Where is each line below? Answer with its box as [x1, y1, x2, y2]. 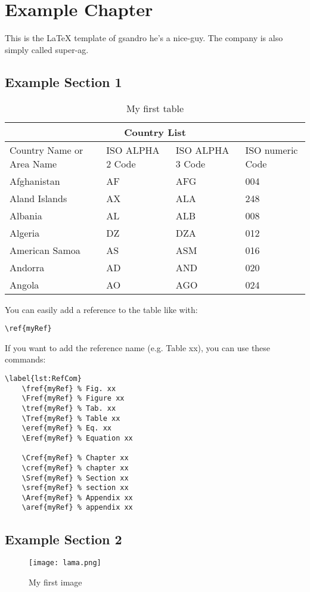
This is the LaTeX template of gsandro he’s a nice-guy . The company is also [5, 32, 283, 44]
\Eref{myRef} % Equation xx [21, 433, 133, 442]
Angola [10, 277, 39, 292]
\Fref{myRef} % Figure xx [21, 394, 125, 403]
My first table [126, 101, 184, 115]
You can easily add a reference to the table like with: [5, 303, 198, 315]
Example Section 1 [5, 72, 122, 91]
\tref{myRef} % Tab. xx [21, 404, 116, 413]
